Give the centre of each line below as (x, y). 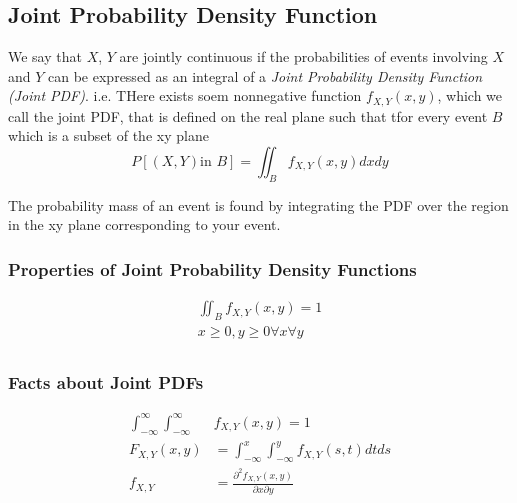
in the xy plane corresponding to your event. (144, 224)
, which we (470, 95)
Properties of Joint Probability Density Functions (212, 268)
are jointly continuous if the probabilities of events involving (303, 56)
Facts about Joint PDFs (106, 382)
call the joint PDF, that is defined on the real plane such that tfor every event (248, 115)
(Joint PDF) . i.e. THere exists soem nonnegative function (185, 95)
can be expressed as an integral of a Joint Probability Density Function (265, 75)
